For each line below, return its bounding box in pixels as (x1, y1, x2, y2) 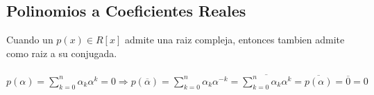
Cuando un (6, 32, 53, 47)
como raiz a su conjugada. (6, 45, 117, 60)
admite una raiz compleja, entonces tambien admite (124, 32, 345, 47)
